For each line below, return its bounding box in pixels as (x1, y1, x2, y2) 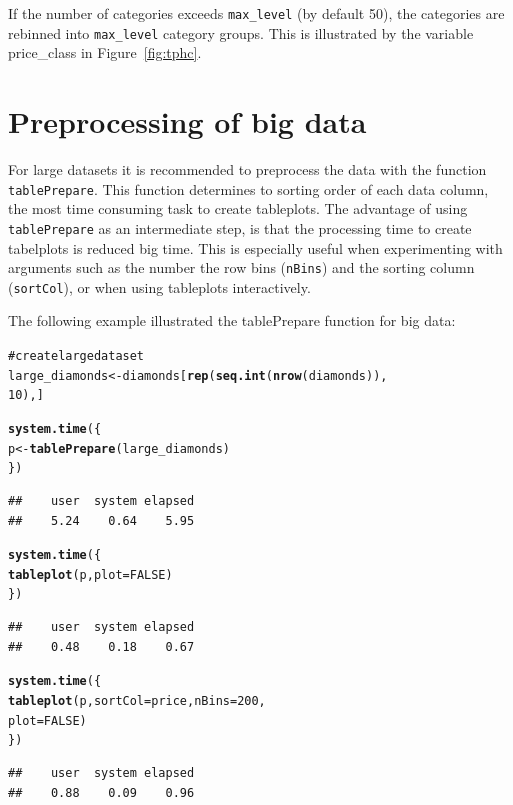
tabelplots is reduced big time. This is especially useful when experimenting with (8, 237, 503, 258)
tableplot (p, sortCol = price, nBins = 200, (8, 693, 266, 708)
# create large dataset (8, 349, 145, 364)
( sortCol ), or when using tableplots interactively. (8, 276, 311, 297)
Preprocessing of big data (8, 101, 367, 142)
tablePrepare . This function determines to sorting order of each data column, (8, 178, 489, 199)
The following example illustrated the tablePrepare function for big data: (8, 310, 456, 331)
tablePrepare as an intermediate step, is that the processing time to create (8, 217, 472, 238)
